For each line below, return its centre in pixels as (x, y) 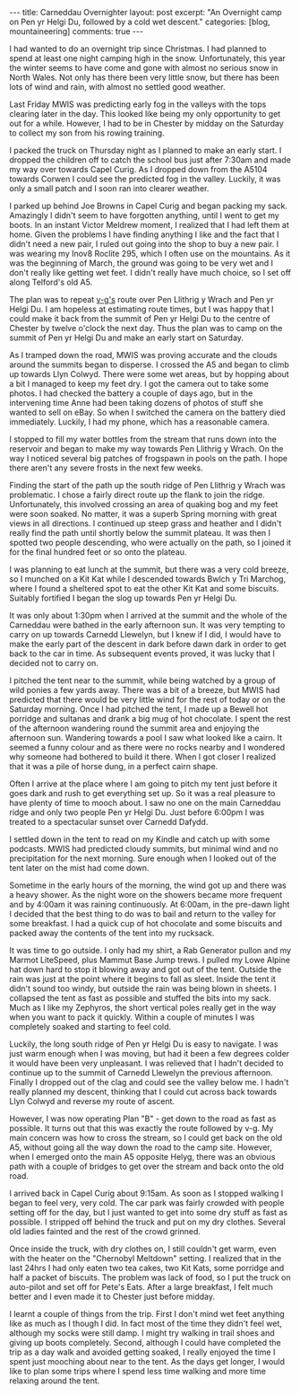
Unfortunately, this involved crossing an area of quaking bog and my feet (144, 504)
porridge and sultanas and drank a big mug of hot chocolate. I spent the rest (150, 719)
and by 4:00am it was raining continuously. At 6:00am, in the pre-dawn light (150, 904)
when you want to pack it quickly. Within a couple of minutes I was (132, 1017)
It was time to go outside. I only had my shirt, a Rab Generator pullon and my (150, 950)
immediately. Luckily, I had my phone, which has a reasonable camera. (140, 422)
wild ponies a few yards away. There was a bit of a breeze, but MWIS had (145, 690)
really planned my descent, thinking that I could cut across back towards (143, 1092)
